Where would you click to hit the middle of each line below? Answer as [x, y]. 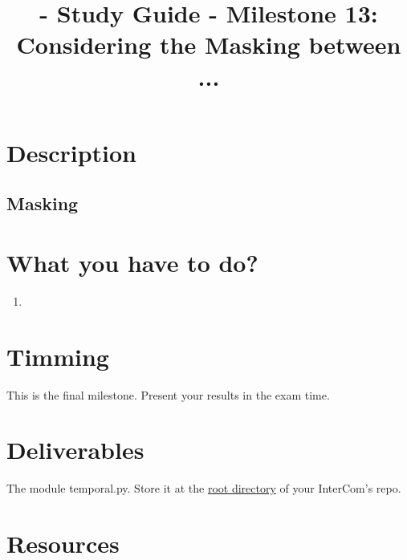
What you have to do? [132, 262]
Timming [58, 356]
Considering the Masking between [209, 45]
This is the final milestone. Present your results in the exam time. [168, 394]
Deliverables [75, 450]
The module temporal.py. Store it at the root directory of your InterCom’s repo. [204, 488]
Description [72, 152]
